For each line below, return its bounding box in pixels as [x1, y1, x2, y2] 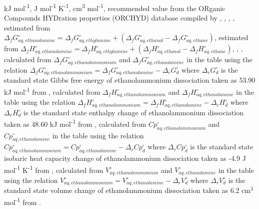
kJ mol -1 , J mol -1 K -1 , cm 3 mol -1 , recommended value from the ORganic [4, 2, 225, 13]
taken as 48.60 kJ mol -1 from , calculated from [4, 117, 146, 129]
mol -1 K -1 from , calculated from [4, 163, 103, 175]
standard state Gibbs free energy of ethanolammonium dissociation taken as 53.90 [4, 75, 255, 85]
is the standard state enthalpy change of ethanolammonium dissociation [23, 107, 243, 117]
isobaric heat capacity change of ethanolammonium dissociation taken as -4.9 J [4, 153, 246, 163]
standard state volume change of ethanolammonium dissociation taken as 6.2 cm [4, 185, 251, 195]
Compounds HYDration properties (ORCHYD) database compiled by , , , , [4, 13, 235, 23]
